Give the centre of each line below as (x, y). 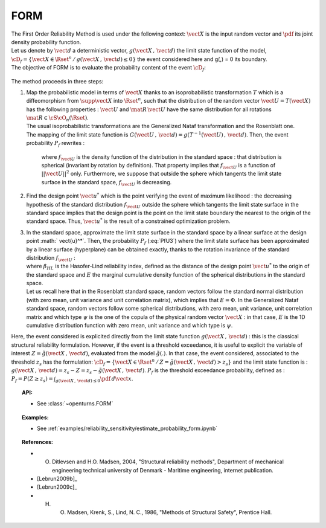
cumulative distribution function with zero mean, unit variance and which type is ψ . (129, 326)
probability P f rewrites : (56, 144)
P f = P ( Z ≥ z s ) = (32, 379)
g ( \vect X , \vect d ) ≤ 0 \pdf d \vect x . (94, 379)
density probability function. (46, 42)
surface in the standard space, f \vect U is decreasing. (107, 183)
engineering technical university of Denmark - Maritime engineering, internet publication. (163, 470)
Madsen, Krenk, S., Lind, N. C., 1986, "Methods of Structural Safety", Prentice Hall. (170, 512)
